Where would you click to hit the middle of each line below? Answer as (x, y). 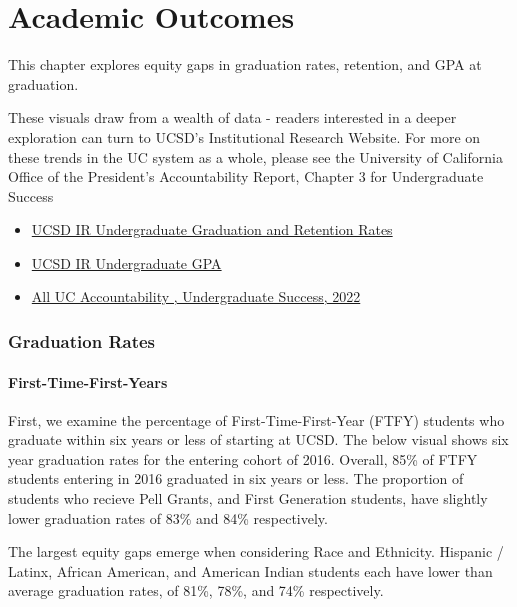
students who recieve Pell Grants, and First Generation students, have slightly (248, 498)
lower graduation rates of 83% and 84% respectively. (168, 517)
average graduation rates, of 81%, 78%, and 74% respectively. (196, 590)
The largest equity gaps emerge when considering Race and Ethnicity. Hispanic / (256, 551)
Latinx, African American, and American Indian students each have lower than (250, 570)
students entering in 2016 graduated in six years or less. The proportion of (236, 478)
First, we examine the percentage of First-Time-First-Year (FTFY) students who (256, 419)
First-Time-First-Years (88, 381)
